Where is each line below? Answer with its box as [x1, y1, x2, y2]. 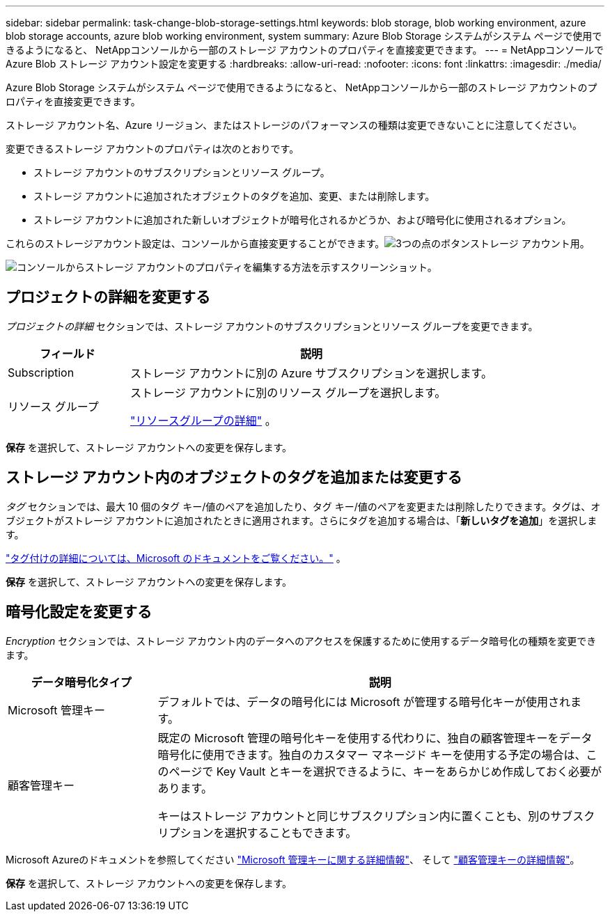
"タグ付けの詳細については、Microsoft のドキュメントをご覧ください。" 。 [6, 551, 346, 564]
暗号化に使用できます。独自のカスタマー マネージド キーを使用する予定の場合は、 [157, 747, 586, 762]
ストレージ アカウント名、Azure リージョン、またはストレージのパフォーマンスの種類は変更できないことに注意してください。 [6, 119, 582, 131]
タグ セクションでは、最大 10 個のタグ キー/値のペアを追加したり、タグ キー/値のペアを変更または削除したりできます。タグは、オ [6, 500, 601, 512]
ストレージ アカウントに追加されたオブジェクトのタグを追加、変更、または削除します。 [33, 190, 435, 202]
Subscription [8, 365, 75, 379]
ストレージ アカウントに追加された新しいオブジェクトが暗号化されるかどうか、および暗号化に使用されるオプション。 [33, 214, 572, 226]
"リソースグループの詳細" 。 [130, 413, 276, 428]
